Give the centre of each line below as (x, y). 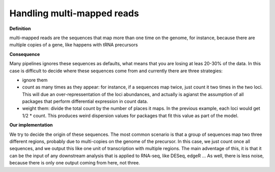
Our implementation (31, 125)
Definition (20, 28)
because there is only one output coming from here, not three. (75, 163)
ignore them (35, 80)
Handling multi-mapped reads (74, 13)
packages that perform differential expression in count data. (85, 101)
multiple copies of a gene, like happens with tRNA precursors (74, 45)
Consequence (25, 54)
